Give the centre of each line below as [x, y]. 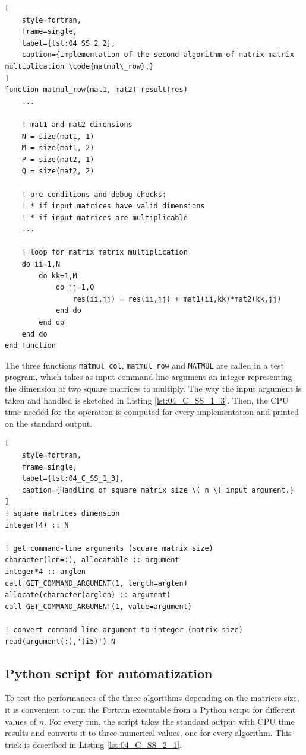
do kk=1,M [58, 276]
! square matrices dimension [62, 513]
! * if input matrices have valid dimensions [113, 206]
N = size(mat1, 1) [58, 136]
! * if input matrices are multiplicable [105, 218]
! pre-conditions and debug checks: [94, 194]
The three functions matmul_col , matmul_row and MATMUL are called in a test [144, 365]
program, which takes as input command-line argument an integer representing [149, 377]
